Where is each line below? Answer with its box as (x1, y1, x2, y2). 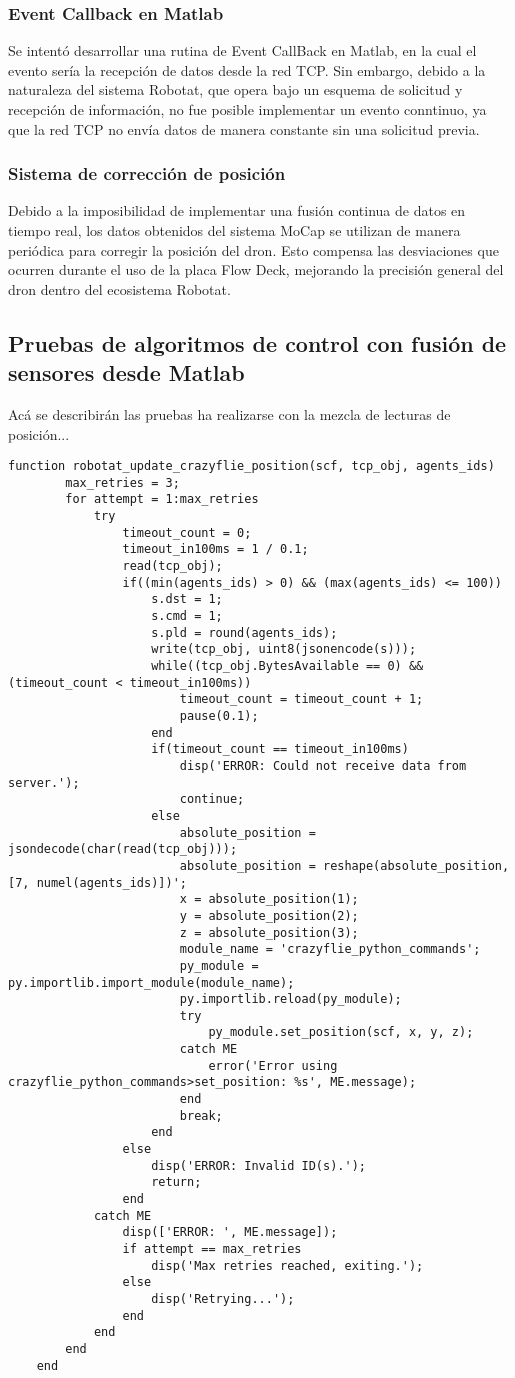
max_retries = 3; (65, 475, 180, 490)
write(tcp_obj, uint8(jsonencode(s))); (151, 642, 417, 657)
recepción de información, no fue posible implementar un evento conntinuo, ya (8, 99, 487, 119)
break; (179, 1108, 223, 1123)
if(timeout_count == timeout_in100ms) (151, 742, 409, 757)
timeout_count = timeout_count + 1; (179, 692, 424, 707)
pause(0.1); (179, 709, 259, 723)
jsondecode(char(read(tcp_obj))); (8, 842, 238, 857)
